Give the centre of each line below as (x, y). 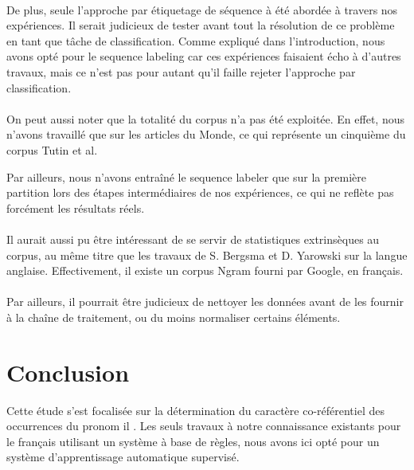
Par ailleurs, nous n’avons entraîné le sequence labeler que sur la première (186, 176)
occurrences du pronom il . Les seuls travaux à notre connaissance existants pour (204, 426)
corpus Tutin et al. (52, 149)
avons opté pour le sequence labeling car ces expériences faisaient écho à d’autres (204, 56)
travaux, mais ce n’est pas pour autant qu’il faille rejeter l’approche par (181, 71)
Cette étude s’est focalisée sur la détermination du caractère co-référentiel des (195, 410)
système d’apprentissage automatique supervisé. (123, 457)
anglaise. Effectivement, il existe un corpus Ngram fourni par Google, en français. (205, 270)
